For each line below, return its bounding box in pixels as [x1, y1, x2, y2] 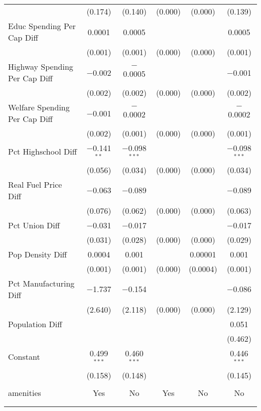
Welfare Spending [8, 101, 70, 113]
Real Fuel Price [8, 178, 62, 190]
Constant [8, 351, 40, 363]
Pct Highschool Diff [8, 146, 77, 158]
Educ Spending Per [8, 20, 76, 32]
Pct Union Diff [8, 219, 60, 231]
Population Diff [8, 318, 62, 330]
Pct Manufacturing [8, 277, 75, 289]
